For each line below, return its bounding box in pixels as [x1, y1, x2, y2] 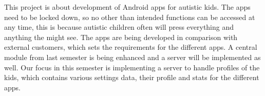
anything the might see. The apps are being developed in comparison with [4, 31, 238, 42]
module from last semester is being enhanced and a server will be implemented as [4, 51, 261, 62]
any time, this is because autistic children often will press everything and [4, 22, 234, 32]
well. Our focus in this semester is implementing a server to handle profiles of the [4, 62, 260, 72]
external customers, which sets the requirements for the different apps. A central [4, 42, 257, 52]
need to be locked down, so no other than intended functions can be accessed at [4, 11, 255, 22]
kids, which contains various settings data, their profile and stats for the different [4, 72, 259, 83]
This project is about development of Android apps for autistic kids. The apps [4, 2, 251, 12]
